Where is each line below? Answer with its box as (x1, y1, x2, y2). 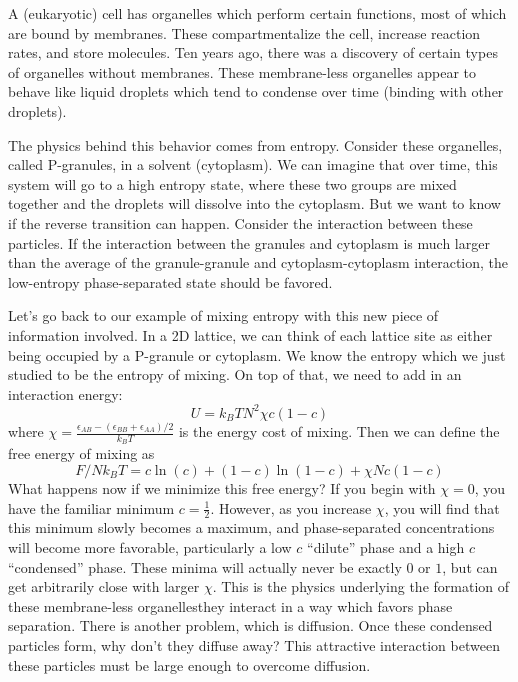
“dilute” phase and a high (307, 537, 465, 557)
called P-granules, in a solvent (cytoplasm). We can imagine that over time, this (8, 154, 498, 175)
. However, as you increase (210, 497, 372, 518)
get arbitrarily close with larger (8, 576, 200, 597)
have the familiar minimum (8, 497, 175, 518)
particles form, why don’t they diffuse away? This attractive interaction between (8, 634, 500, 655)
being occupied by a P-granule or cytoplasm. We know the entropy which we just (8, 344, 506, 365)
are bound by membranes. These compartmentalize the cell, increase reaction (8, 22, 481, 43)
